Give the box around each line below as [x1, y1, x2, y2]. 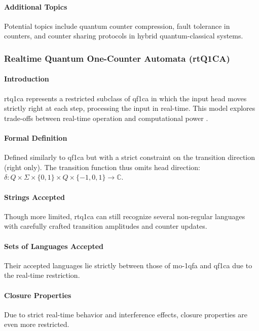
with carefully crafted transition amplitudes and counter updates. [4, 221, 207, 231]
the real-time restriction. [4, 270, 80, 280]
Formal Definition [4, 133, 67, 143]
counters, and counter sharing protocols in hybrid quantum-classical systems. [4, 30, 243, 41]
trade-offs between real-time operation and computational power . [4, 112, 208, 123]
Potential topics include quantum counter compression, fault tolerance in [4, 20, 230, 31]
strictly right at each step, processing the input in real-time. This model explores [4, 103, 255, 113]
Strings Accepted [4, 191, 65, 202]
